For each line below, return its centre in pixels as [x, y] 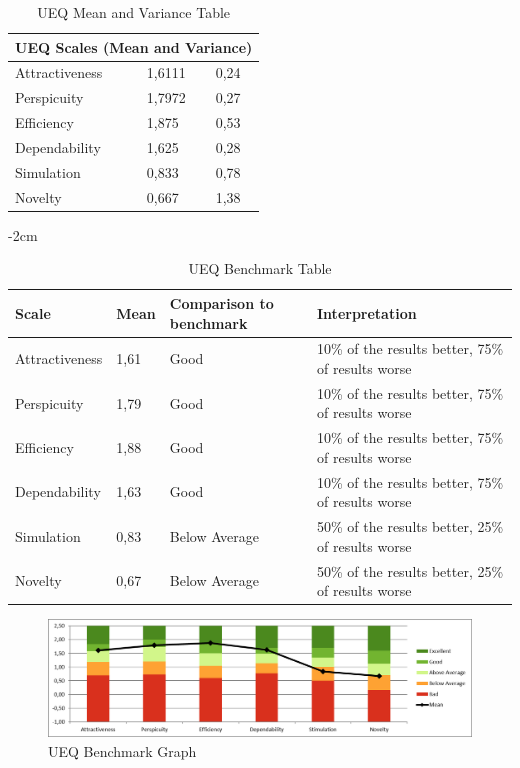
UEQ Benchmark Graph [122, 750]
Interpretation [367, 312]
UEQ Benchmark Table [260, 268]
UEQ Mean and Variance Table [134, 12]
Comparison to [221, 302]
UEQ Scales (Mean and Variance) [134, 46]
